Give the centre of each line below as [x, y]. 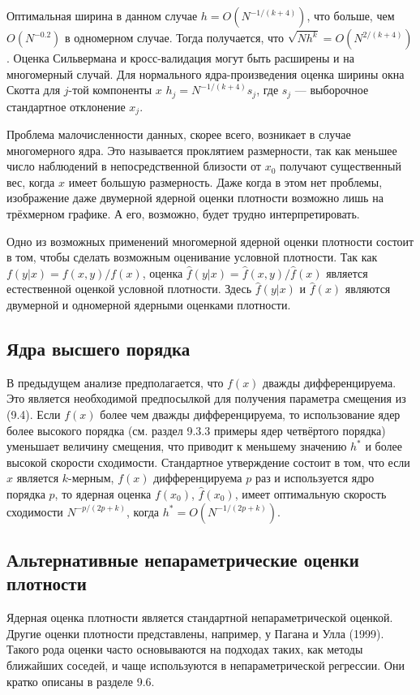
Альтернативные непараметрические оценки [183, 559]
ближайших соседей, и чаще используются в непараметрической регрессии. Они [206, 665]
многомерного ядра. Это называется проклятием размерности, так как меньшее [202, 150]
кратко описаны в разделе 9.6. [81, 681]
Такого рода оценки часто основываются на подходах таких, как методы [185, 649]
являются [368, 289]
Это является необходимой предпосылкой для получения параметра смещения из [206, 398]
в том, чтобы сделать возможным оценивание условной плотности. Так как [192, 257]
